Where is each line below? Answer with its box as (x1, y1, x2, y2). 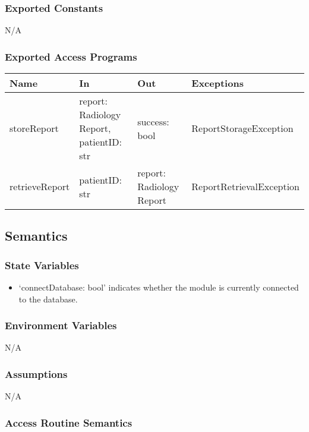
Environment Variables (5, 318, 117, 333)
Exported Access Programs (5, 49, 137, 64)
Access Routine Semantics (5, 415, 133, 430)
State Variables (5, 257, 79, 272)
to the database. (18, 292, 78, 305)
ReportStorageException (191, 121, 294, 135)
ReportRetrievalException (191, 179, 299, 194)
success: (137, 114, 169, 128)
